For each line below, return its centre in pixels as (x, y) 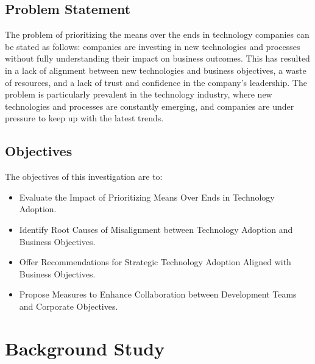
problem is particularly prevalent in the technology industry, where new (139, 94)
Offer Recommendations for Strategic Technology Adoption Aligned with (155, 262)
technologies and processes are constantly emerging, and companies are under (150, 106)
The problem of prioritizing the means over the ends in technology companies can (157, 34)
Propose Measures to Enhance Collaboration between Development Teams (158, 294)
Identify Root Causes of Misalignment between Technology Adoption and (156, 229)
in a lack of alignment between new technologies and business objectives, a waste (156, 70)
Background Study (85, 348)
